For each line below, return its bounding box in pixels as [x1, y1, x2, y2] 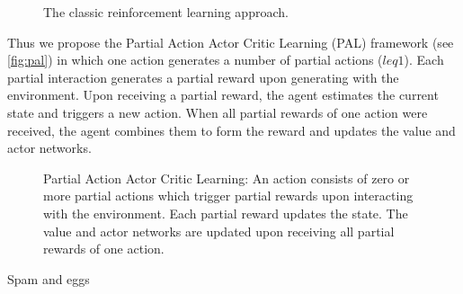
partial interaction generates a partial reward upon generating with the [7, 67, 399, 86]
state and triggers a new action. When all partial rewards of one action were [7, 102, 428, 121]
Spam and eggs [7, 269, 90, 288]
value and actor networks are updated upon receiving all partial [43, 221, 395, 240]
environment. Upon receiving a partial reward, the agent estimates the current [7, 85, 439, 104]
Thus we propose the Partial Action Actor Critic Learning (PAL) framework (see [7, 32, 454, 51]
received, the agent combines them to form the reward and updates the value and [7, 120, 456, 139]
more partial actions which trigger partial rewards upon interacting [43, 186, 414, 205]
